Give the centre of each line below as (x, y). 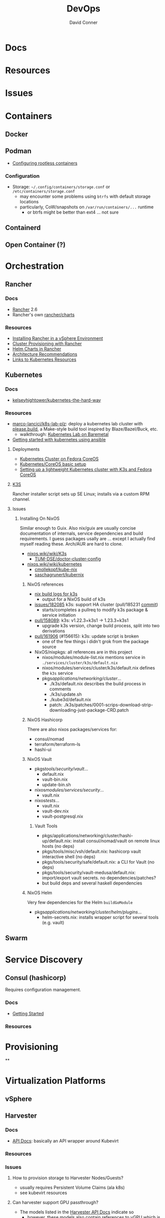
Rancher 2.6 (25, 309)
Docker (17, 134)
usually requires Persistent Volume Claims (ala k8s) (72, 1187)
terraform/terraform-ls (57, 744)
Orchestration (35, 266)
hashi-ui (43, 749)
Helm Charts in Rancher (37, 349)
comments (60, 689)
